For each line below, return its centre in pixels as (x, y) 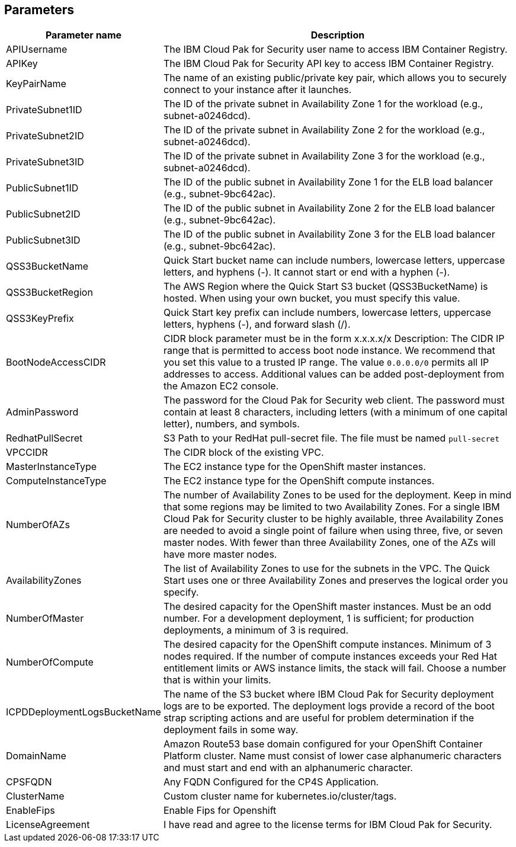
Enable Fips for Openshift (220, 811)
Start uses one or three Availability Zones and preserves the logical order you (336, 581)
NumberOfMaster (45, 619)
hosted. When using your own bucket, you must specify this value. (312, 298)
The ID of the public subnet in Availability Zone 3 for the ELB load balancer (329, 234)
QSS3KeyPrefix (40, 319)
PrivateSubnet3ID (45, 162)
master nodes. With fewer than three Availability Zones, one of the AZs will (329, 543)
